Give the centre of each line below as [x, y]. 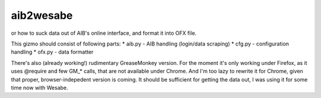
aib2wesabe [42, 15]
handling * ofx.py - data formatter [52, 52]
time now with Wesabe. [40, 87]
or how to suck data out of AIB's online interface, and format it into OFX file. [104, 33]
